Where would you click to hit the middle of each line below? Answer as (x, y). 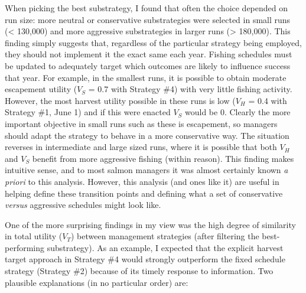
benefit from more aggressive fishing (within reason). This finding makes (163, 158)
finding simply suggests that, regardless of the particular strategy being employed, (153, 42)
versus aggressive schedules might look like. (83, 205)
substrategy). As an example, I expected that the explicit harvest (165, 247)
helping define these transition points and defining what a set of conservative (144, 193)
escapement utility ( (41, 89)
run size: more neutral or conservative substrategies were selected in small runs (148, 19)
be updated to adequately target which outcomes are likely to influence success (148, 65)
